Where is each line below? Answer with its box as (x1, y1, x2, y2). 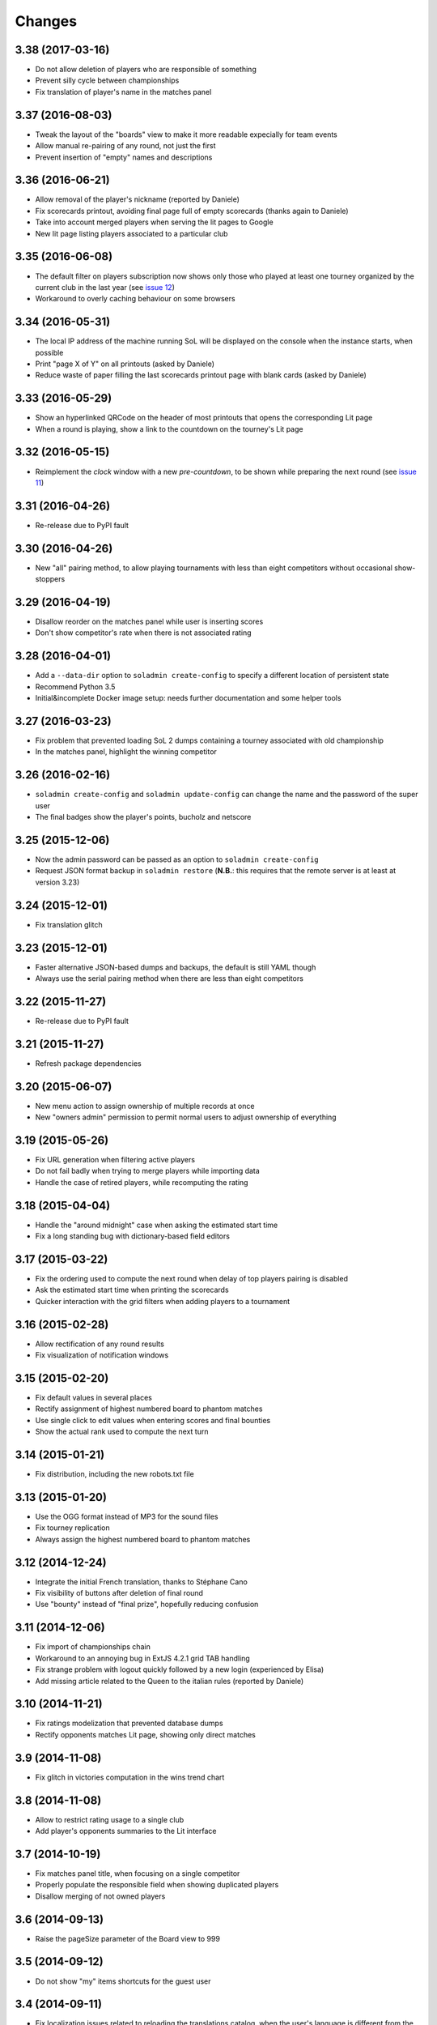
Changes (15, 12, 77, 30)
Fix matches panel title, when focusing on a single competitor (35, 1868, 240, 1878)
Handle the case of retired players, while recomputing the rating (35, 1177, 248, 1187)
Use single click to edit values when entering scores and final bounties (35, 1415, 271, 1425)
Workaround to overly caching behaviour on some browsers (35, 294, 235, 304)
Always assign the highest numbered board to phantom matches (35, 1534, 251, 1544)
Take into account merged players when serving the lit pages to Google (35, 217, 274, 227)
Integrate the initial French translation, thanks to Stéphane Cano (35, 1576, 248, 1587)
